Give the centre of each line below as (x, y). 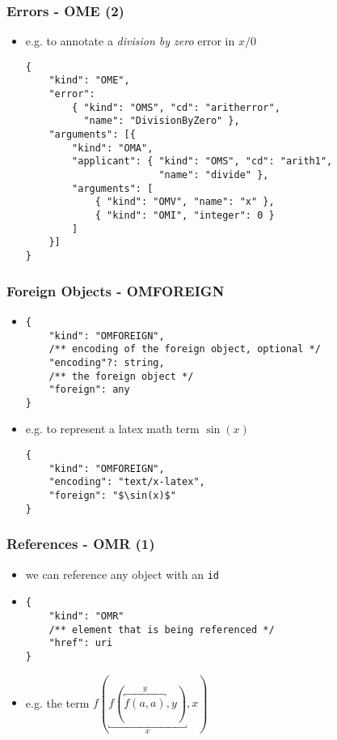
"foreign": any (89, 390)
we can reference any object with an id (122, 574)
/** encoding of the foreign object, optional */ (185, 349)
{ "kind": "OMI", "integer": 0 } (185, 216)
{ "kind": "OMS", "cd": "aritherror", (176, 107)
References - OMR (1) (81, 544)
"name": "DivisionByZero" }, (162, 121)
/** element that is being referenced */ (162, 629)
